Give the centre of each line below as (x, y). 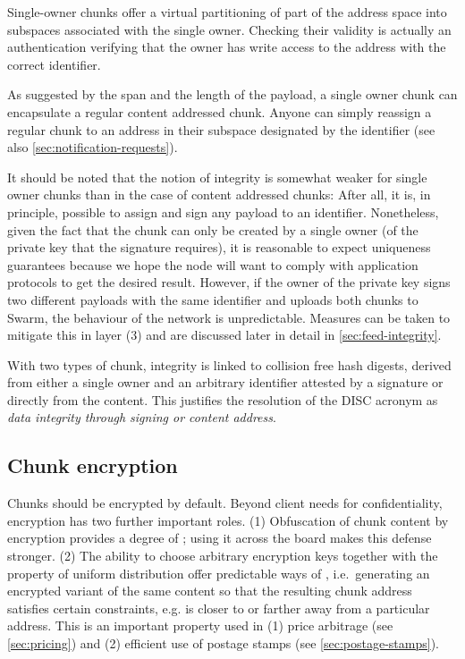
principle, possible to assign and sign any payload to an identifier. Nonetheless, (223, 211)
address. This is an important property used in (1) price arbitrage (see (200, 625)
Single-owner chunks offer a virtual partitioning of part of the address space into (227, 12)
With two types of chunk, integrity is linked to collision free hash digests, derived (229, 364)
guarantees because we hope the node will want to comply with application (213, 264)
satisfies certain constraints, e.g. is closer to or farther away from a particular (219, 608)
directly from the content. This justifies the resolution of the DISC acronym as (223, 399)
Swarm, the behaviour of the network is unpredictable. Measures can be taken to (229, 317)
